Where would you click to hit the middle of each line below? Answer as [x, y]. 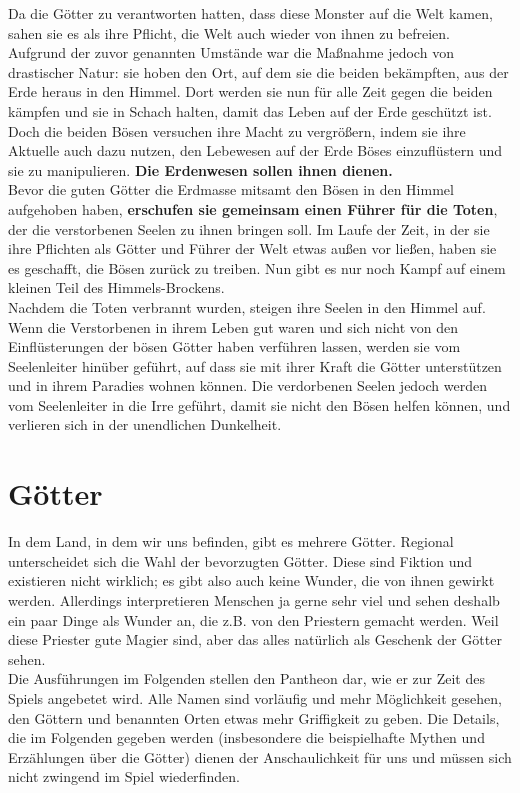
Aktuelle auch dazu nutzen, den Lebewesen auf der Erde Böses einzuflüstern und [255, 150]
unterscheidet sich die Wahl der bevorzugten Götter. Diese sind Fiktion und [240, 560]
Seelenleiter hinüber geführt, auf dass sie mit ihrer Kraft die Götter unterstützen [255, 365]
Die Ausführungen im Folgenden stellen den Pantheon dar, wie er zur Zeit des [246, 678]
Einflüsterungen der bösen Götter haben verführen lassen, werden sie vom [234, 346]
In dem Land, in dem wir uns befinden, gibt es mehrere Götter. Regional [231, 541]
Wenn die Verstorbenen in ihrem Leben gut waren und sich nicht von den [233, 326]
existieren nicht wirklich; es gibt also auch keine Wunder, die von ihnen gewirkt [251, 580]
